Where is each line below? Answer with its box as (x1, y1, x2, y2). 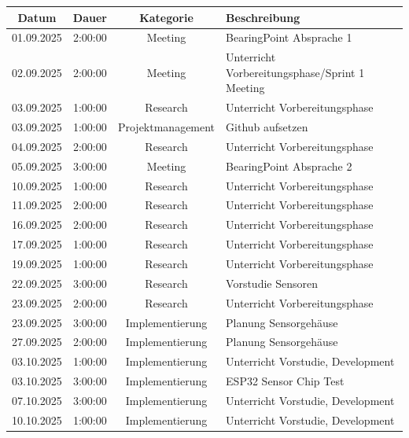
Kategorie (139, 9, 193, 25)
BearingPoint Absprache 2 (226, 157, 352, 174)
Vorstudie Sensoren (226, 274, 318, 291)
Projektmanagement (117, 119, 216, 135)
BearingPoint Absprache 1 (226, 29, 352, 46)
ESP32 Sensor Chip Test (226, 373, 345, 389)
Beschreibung (226, 9, 300, 25)
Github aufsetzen (226, 119, 308, 135)
